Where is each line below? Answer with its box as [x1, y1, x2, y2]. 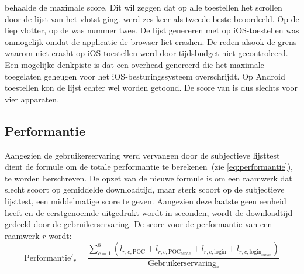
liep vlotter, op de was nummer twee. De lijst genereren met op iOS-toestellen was [5, 24, 299, 36]
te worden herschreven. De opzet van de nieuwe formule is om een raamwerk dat [5, 172, 292, 184]
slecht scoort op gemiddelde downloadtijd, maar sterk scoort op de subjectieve [5, 183, 285, 196]
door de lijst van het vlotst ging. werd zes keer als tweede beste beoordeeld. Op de [5, 12, 299, 25]
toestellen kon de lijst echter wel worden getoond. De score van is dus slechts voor [5, 81, 298, 94]
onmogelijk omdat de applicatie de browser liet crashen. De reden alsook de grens [5, 35, 297, 47]
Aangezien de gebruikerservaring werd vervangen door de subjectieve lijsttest [5, 149, 280, 161]
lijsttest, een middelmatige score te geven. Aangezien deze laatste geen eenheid [5, 194, 286, 207]
